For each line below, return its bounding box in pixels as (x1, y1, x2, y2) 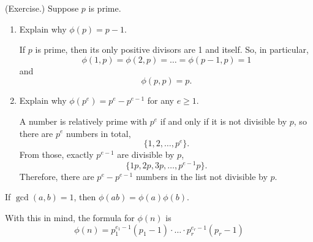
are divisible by (117, 148, 175, 161)
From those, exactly (19, 148, 94, 161)
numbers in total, (66, 127, 131, 139)
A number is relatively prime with (19, 114, 148, 127)
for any (147, 94, 174, 107)
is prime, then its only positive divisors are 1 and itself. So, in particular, (35, 43, 309, 56)
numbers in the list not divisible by (135, 170, 268, 182)
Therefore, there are (19, 170, 94, 182)
